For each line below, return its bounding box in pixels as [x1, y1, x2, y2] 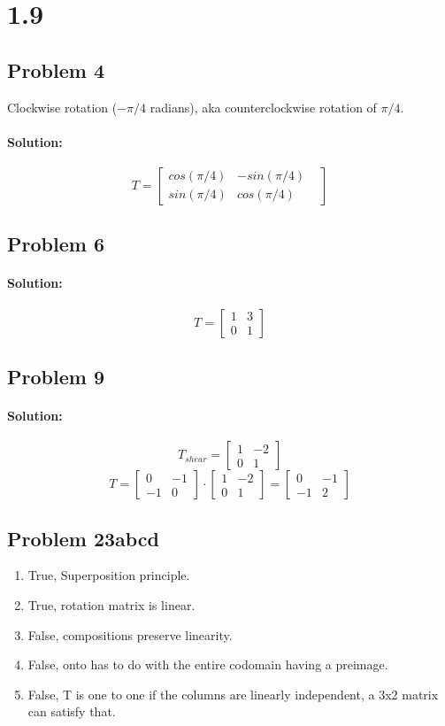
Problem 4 [7, 56, 104, 83]
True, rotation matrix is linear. [27, 595, 196, 614]
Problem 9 [7, 362, 104, 390]
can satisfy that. [27, 702, 116, 721]
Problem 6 [7, 230, 104, 258]
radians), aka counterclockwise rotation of [150, 97, 377, 116]
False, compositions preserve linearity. [27, 625, 233, 644]
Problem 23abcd [7, 524, 160, 552]
